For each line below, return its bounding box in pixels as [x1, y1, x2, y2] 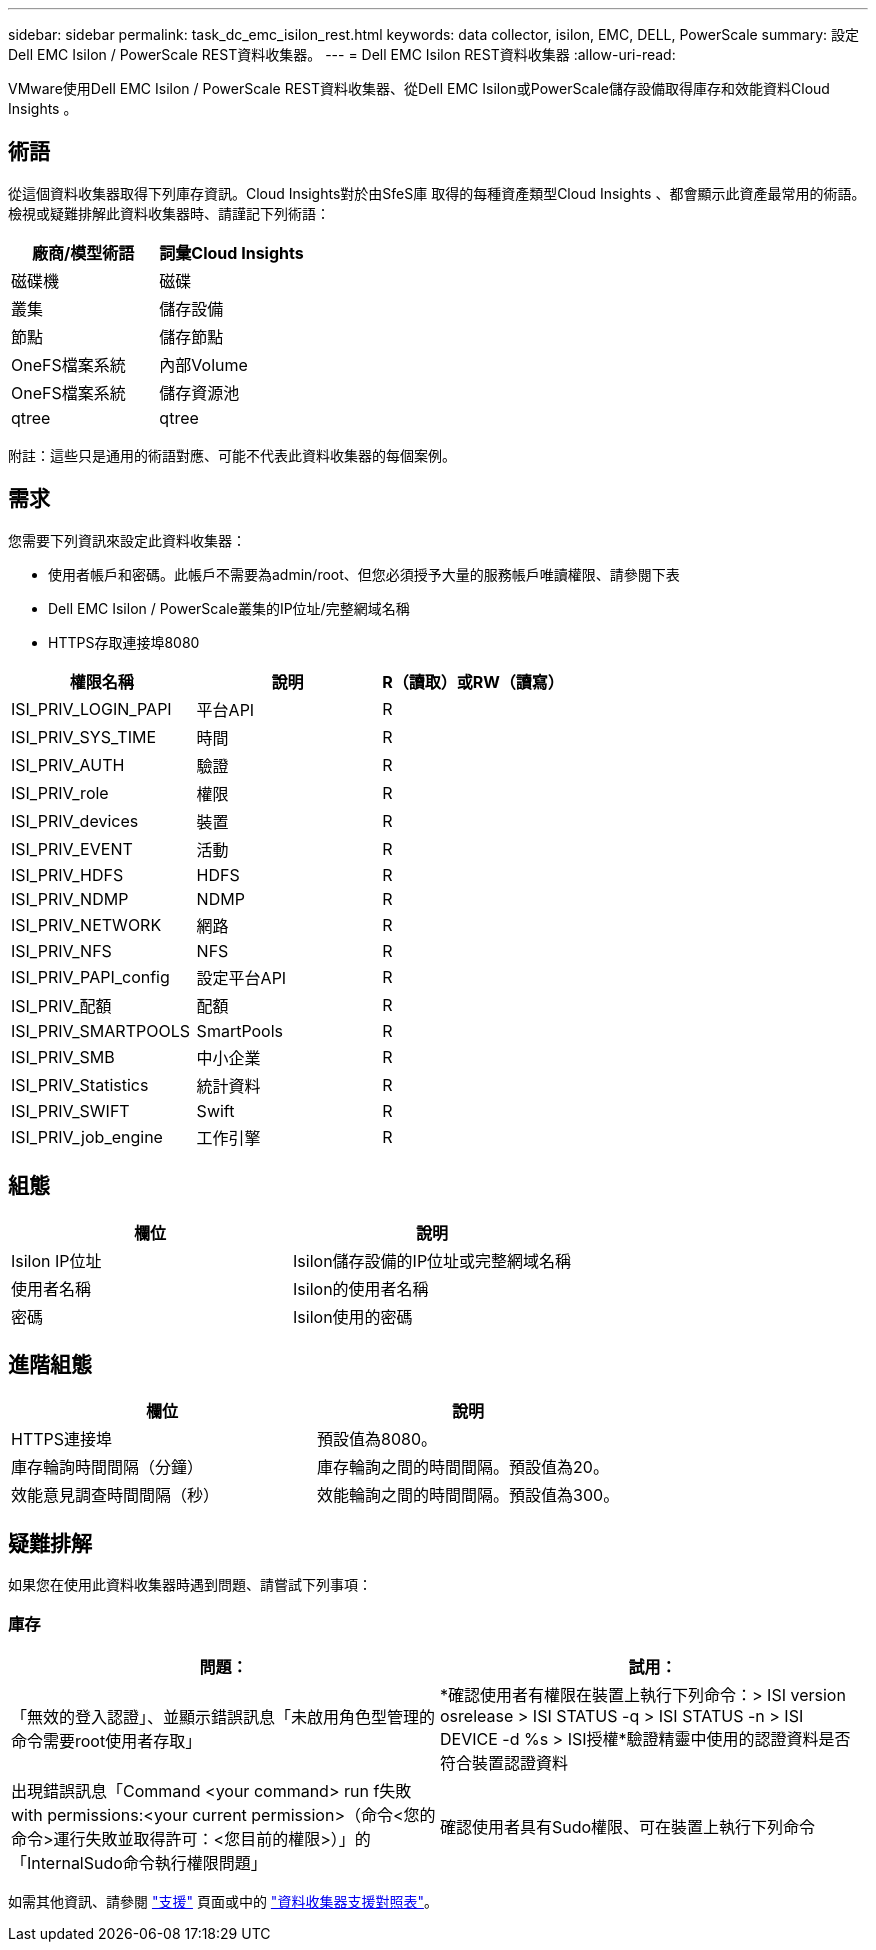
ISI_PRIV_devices [11, 810, 139, 831]
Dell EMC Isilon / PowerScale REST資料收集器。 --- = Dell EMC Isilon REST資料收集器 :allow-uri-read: [8, 46, 676, 63]
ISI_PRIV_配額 [11, 995, 112, 1016]
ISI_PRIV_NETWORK [11, 914, 162, 935]
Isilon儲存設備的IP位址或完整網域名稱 [293, 1250, 572, 1271]
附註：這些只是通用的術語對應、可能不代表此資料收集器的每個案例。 [8, 446, 456, 464]
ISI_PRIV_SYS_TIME [11, 726, 157, 747]
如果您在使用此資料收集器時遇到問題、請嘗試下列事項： [8, 1576, 372, 1594]
